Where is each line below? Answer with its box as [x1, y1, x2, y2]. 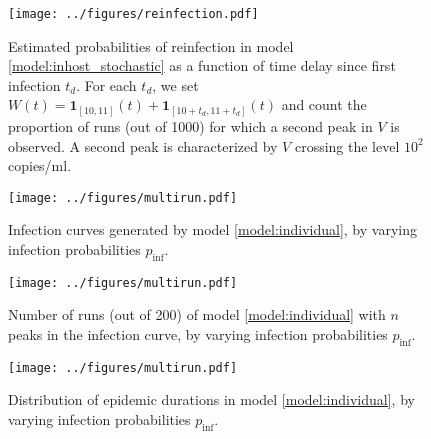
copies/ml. [8, 155, 72, 176]
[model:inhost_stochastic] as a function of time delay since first [8, 55, 396, 76]
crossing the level [294, 135, 400, 156]
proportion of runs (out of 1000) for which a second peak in [8, 115, 373, 136]
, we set [152, 74, 199, 95]
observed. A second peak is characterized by [8, 135, 278, 156]
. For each [76, 74, 137, 95]
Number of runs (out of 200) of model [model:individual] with [8, 304, 386, 325]
